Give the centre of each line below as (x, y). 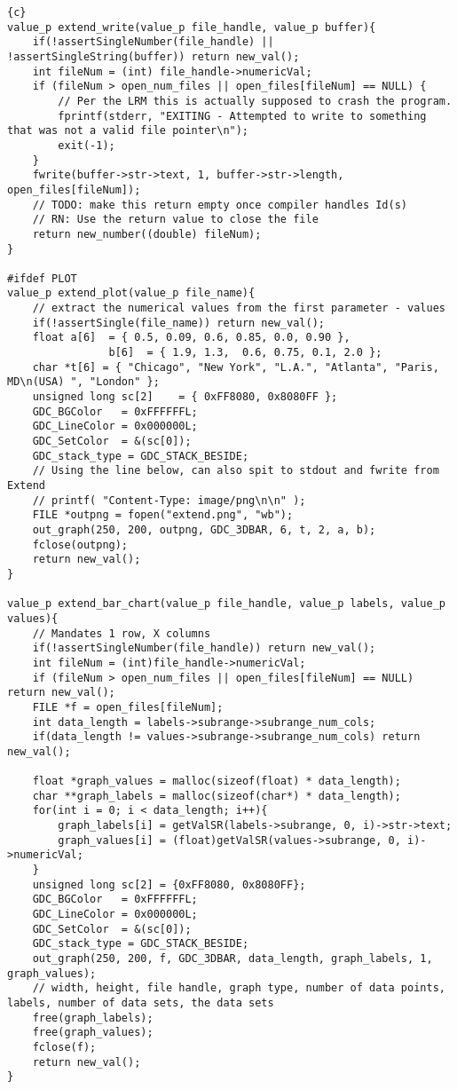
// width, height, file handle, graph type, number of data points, (239, 988)
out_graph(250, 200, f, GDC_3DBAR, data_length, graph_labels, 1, (232, 959)
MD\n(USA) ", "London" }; (83, 382)
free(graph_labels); (93, 1018)
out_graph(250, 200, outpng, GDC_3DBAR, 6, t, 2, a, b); (204, 529)
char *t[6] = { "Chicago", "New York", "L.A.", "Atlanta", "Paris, (236, 367)
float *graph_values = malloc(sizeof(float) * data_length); (217, 781)
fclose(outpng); (80, 544)
